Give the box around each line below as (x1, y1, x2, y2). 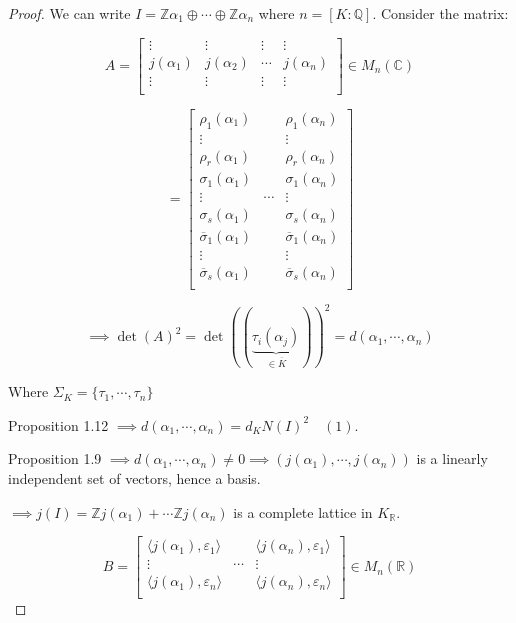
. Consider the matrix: (372, 3, 509, 23)
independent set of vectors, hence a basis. (8, 468, 261, 489)
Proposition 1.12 (8, 414, 109, 435)
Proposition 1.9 (8, 448, 102, 469)
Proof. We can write (8, 3, 131, 23)
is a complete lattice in (233, 501, 373, 522)
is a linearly (416, 448, 488, 469)
